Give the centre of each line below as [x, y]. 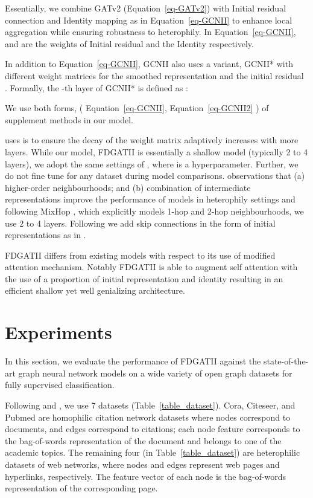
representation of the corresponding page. [81, 488]
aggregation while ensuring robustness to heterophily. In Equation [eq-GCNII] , [150, 32]
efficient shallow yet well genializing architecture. [95, 290]
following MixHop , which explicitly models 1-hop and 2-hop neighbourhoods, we [154, 211]
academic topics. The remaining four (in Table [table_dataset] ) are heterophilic [153, 452]
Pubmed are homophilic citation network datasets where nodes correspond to [148, 417]
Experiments [58, 332]
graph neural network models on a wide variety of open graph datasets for [155, 373]
